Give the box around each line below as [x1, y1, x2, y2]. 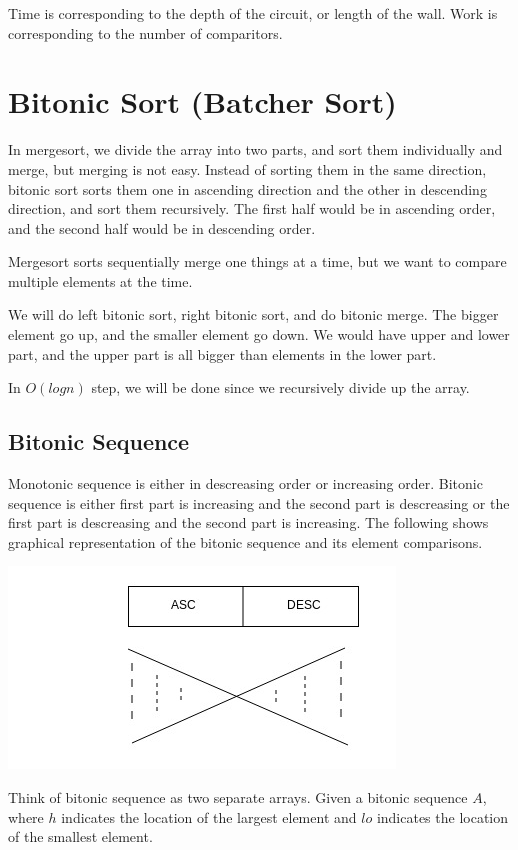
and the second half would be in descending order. [8, 217, 316, 238]
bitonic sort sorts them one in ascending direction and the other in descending [8, 178, 487, 199]
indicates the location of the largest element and [61, 806, 357, 827]
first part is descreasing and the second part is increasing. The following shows [8, 512, 489, 533]
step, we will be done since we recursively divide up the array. [91, 377, 470, 398]
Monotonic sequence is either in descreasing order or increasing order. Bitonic [8, 473, 483, 494]
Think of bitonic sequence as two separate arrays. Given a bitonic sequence [8, 787, 468, 808]
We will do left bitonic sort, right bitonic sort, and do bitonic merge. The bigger [8, 304, 499, 325]
